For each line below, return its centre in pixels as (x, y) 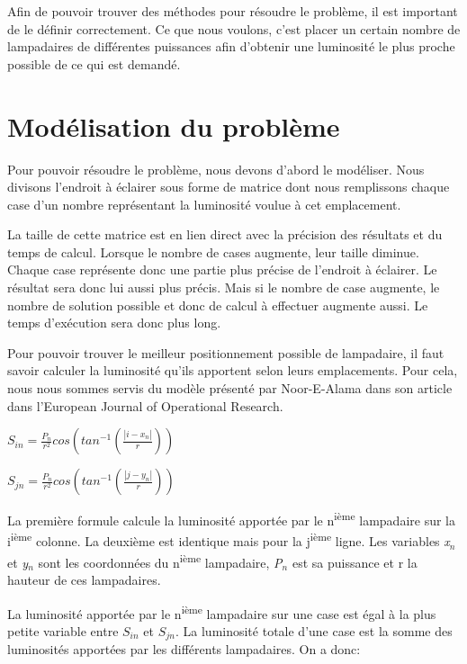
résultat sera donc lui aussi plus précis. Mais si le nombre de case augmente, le (224, 287)
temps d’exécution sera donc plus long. (114, 323)
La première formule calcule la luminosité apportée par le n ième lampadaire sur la (231, 519)
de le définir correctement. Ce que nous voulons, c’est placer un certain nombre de (234, 28)
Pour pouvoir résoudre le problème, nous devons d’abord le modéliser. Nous (216, 169)
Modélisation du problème (174, 126)
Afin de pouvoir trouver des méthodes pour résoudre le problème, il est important (233, 11)
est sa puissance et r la (355, 562)
